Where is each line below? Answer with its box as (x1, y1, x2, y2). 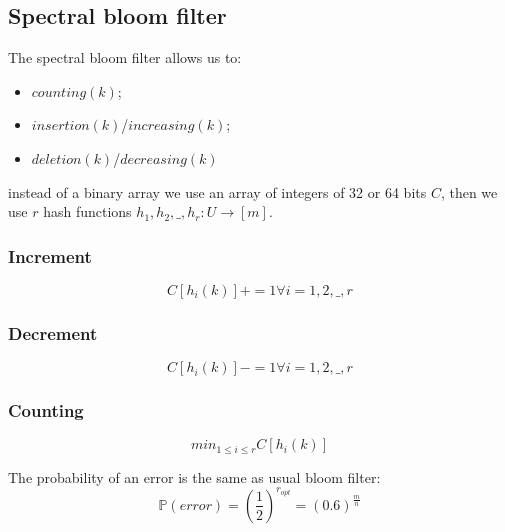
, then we (440, 181, 498, 202)
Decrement (8, 320, 98, 345)
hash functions (43, 201, 132, 222)
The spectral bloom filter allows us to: (8, 47, 242, 68)
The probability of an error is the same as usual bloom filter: (8, 466, 381, 487)
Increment (8, 243, 92, 268)
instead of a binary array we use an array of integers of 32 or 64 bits (8, 181, 427, 202)
